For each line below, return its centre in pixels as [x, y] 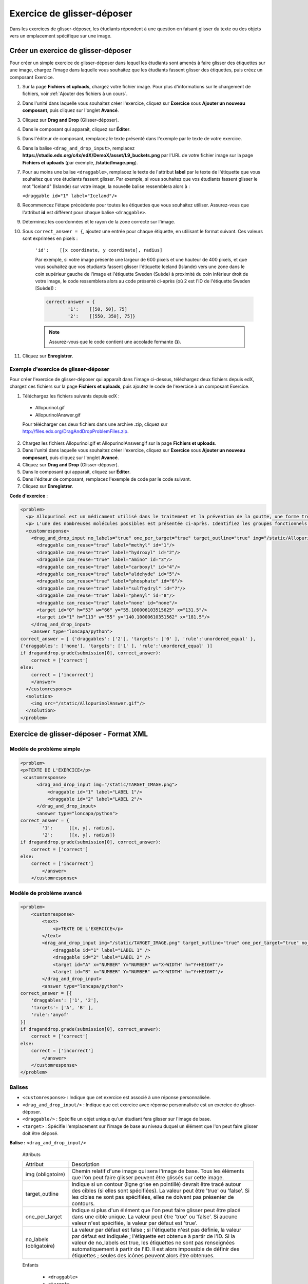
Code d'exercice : [29, 496]
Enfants [30, 1265]
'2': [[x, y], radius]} [79, 835]
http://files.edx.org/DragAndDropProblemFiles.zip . [75, 431]
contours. [83, 1203]
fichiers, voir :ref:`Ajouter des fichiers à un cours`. [75, 94]
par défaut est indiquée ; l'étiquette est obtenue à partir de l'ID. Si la [153, 1236]
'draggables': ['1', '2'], [65, 1000]
